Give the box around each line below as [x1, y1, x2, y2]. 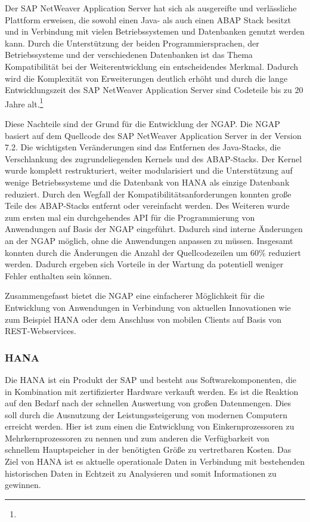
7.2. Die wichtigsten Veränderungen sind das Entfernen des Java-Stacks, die [5, 141, 281, 153]
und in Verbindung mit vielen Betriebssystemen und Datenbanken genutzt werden [5, 25, 305, 38]
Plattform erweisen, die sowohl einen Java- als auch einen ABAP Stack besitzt [5, 13, 291, 26]
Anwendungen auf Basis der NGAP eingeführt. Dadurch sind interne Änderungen [5, 223, 303, 235]
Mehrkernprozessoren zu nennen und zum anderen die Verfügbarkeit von [5, 431, 269, 444]
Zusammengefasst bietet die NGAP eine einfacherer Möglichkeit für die [5, 289, 265, 302]
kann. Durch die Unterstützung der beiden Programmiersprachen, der [5, 36, 259, 49]
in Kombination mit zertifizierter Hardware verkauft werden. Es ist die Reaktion [5, 385, 299, 397]
